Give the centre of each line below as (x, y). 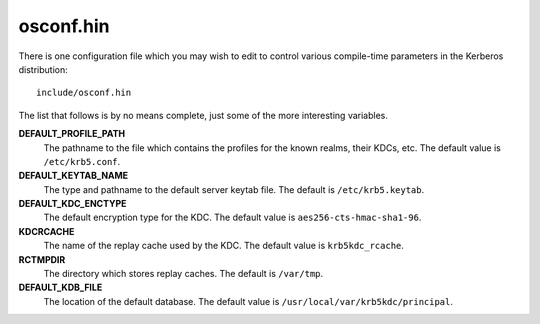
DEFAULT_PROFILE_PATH (71, 134)
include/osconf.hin (84, 93)
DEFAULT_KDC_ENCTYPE (72, 204)
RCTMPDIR (42, 259)
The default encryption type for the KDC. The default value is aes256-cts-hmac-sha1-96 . (232, 217)
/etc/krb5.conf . (82, 161)
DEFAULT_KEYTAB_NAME (73, 176)
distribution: (43, 69)
